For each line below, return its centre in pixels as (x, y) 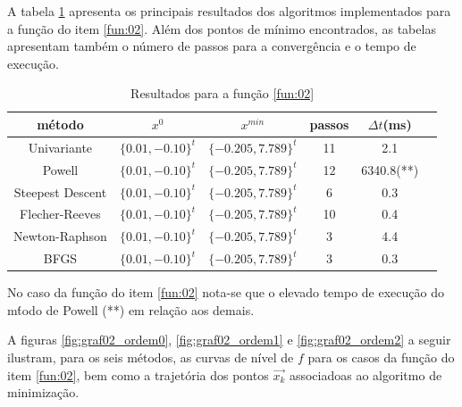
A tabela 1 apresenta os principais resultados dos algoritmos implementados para (229, 11)
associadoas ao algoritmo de (365, 374)
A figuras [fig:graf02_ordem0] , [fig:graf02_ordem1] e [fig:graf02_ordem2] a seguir (229, 340)
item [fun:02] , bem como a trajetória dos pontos (138, 374)
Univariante (60, 147)
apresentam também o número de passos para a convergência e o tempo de (212, 46)
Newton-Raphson (60, 236)
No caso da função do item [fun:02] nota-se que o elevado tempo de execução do (226, 292)
